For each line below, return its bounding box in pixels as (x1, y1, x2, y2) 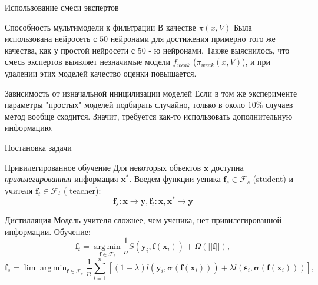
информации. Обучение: (5, 225, 91, 237)
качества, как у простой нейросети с (5, 44, 135, 56)
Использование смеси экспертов (5, 1, 119, 13)
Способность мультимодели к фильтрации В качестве (5, 21, 196, 33)
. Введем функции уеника (129, 173, 221, 185)
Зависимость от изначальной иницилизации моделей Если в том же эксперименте (5, 87, 297, 99)
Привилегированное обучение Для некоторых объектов (5, 161, 201, 173)
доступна (211, 161, 244, 173)
